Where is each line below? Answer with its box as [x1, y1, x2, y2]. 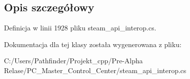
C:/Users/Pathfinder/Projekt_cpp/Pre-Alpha [4, 55, 143, 66]
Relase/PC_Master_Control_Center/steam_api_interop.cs [4, 65, 187, 75]
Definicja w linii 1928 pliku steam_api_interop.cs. [4, 23, 156, 33]
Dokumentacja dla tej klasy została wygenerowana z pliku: [4, 39, 182, 49]
